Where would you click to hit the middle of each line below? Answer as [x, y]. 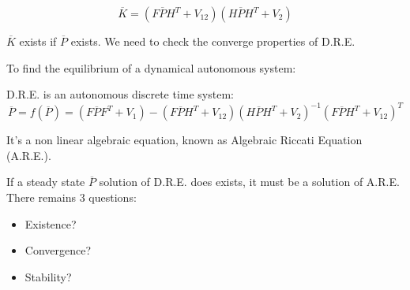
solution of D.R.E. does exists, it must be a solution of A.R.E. [249, 182]
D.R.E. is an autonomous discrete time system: [120, 94]
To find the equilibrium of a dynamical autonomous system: [151, 67]
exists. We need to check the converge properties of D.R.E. [213, 41]
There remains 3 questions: [71, 197]
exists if [38, 41]
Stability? [48, 276]
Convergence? [58, 250]
